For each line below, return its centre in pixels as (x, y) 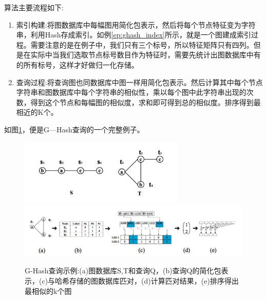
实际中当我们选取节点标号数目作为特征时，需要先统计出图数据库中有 (146, 55)
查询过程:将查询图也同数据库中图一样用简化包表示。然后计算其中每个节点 (139, 82)
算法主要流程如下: (34, 7)
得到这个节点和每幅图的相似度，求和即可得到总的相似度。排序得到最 (146, 102)
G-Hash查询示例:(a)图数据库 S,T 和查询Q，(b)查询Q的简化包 (123, 271)
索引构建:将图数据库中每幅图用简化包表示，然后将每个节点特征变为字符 (136, 24)
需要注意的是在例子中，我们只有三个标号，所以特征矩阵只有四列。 (142, 44)
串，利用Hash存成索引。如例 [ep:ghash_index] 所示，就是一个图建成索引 (133, 35)
